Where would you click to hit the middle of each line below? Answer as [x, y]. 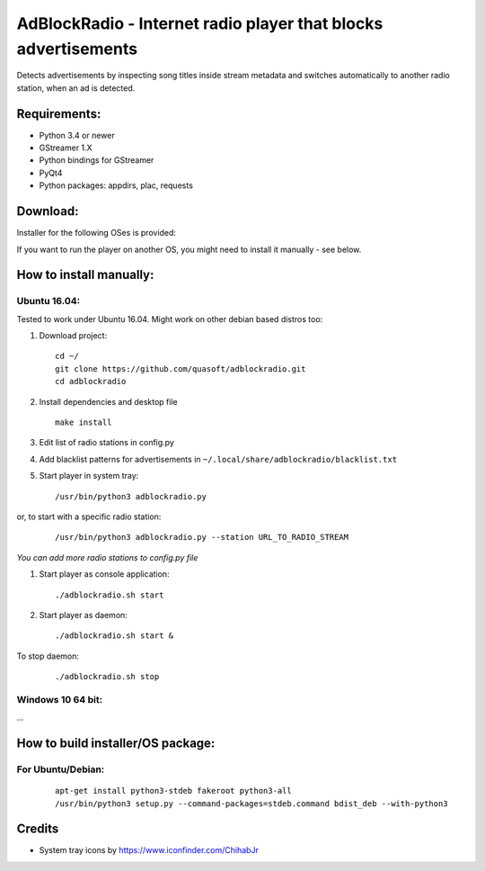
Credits [38, 829]
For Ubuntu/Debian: [61, 769]
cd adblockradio [91, 382]
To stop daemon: [48, 656]
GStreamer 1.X [66, 148]
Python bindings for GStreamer [97, 160]
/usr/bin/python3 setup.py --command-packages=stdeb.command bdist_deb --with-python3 [251, 804]
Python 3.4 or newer [77, 135]
